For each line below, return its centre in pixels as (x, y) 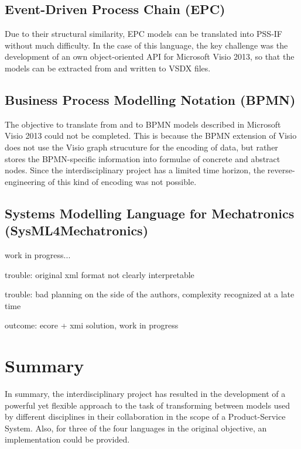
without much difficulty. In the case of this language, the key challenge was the (146, 45)
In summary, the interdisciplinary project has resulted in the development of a (145, 394)
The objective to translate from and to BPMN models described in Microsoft (143, 124)
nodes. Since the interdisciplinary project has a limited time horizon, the (135, 170)
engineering (25, 181)
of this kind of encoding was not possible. (122, 181)
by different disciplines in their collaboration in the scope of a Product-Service (145, 417)
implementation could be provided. (67, 439)
